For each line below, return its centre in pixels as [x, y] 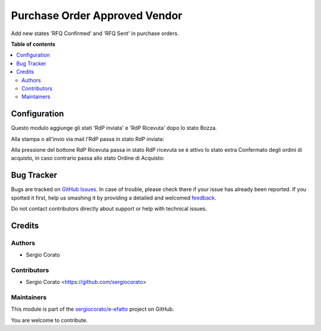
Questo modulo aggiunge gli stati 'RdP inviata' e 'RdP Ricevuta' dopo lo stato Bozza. [114, 128]
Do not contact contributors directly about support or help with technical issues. [109, 209]
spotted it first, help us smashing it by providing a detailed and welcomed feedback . [114, 198]
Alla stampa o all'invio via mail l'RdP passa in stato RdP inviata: [88, 139]
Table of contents [33, 44]
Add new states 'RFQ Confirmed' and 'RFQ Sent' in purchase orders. [95, 33]
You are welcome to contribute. [49, 320]
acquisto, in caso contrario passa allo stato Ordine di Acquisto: [88, 158]
